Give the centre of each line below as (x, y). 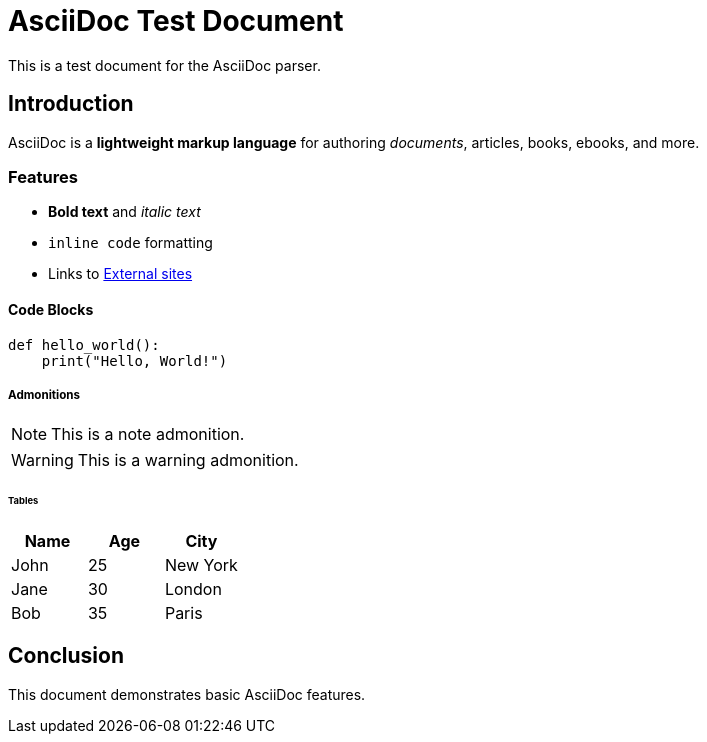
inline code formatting (130, 243)
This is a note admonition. (148, 434)
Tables (23, 501)
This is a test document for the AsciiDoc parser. (164, 65)
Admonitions (44, 394)
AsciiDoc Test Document (176, 21)
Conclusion (66, 656)
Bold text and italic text (124, 212)
